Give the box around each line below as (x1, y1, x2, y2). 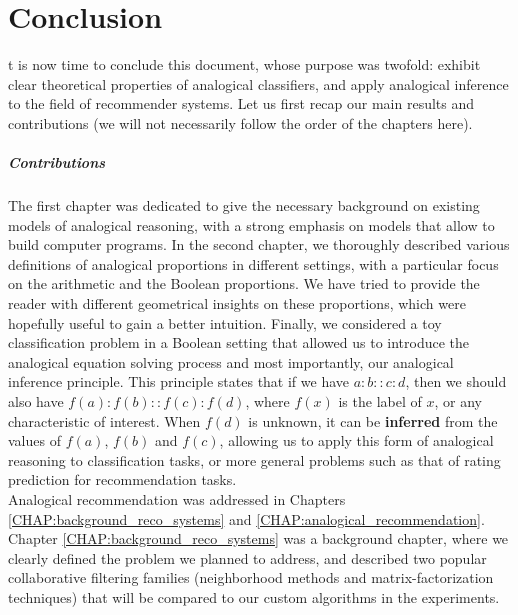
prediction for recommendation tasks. (8, 469, 237, 490)
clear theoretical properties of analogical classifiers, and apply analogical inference (8, 73, 509, 94)
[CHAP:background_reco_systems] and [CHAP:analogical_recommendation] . (8, 508, 485, 529)
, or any (434, 391, 482, 411)
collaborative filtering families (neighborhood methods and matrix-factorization (8, 567, 494, 588)
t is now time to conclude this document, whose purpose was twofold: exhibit (8, 54, 481, 75)
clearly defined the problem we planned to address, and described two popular (8, 547, 487, 568)
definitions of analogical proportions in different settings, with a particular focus (8, 253, 499, 274)
